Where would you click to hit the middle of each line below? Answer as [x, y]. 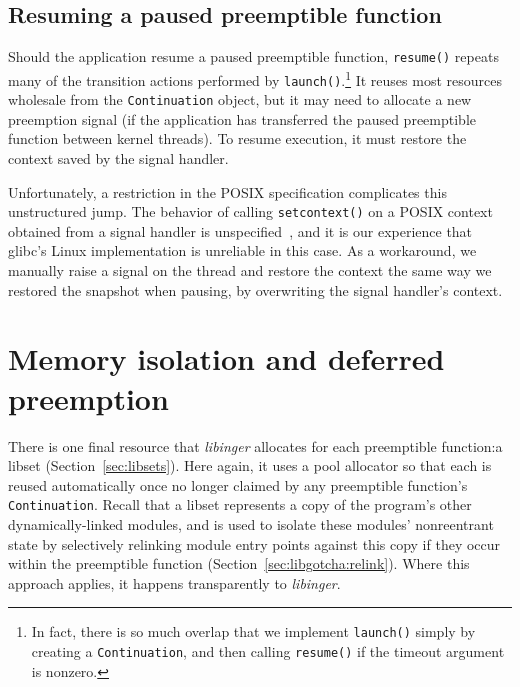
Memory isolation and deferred [226, 358]
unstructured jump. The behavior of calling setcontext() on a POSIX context [250, 211]
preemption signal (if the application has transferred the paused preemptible [242, 118]
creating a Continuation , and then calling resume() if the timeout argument [268, 651]
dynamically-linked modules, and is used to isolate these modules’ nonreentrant [251, 523]
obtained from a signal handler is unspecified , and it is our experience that [240, 230]
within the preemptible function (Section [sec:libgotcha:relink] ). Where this [239, 563]
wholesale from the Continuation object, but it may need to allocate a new [240, 99]
